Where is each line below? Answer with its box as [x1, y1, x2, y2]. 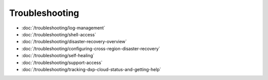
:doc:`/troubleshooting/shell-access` [21, 31, 96, 37]
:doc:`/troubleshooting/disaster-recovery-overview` [21, 39, 127, 45]
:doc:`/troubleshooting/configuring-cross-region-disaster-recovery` [21, 45, 160, 52]
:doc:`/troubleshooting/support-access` [21, 60, 103, 66]
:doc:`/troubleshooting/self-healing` [21, 53, 95, 59]
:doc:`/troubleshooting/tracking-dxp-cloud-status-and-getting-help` [21, 66, 161, 72]
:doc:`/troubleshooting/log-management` [21, 25, 105, 31]
